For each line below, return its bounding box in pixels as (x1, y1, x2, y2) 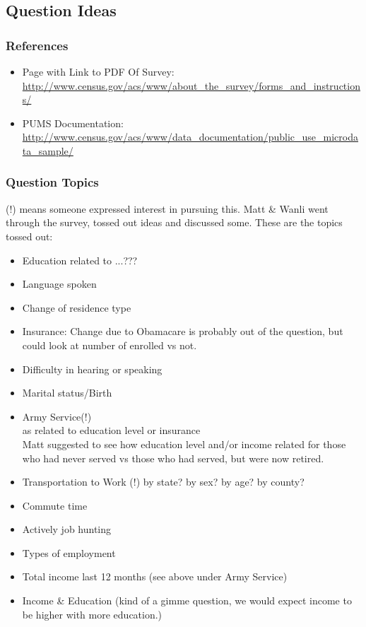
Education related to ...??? (22, 252, 138, 267)
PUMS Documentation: (22, 115, 124, 130)
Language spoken (22, 276, 97, 291)
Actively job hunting (22, 522, 112, 537)
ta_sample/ (22, 143, 73, 158)
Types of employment (22, 545, 116, 560)
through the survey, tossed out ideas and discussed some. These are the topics (6, 215, 343, 230)
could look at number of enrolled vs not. (22, 337, 197, 352)
